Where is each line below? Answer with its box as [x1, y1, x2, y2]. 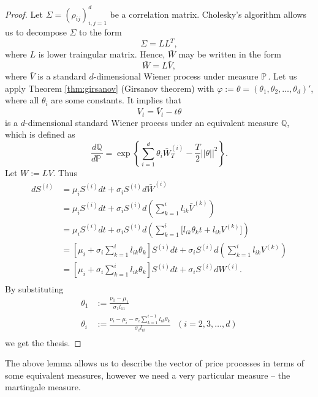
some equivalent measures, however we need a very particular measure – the [5, 368, 290, 381]
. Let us [268, 70, 297, 83]
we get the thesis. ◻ [5, 336, 81, 349]
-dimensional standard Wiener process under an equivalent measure [25, 116, 279, 128]
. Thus [53, 166, 77, 179]
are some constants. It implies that [51, 94, 181, 106]
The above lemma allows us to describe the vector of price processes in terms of [5, 357, 304, 369]
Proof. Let [5, 7, 43, 20]
